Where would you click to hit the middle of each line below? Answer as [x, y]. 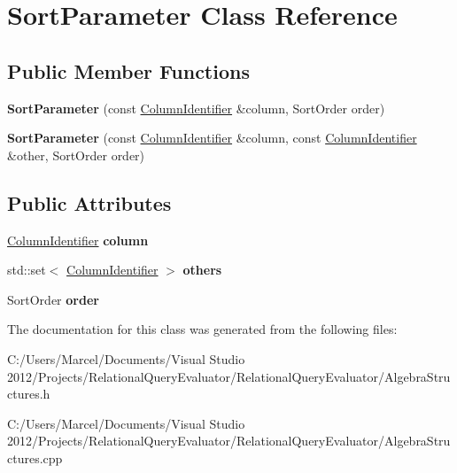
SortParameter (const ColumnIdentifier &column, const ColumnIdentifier [212, 138]
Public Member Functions [128, 70]
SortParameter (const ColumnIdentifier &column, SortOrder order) [196, 108]
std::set [27, 270]
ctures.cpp [35, 457]
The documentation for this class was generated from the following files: [202, 329]
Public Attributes [89, 202]
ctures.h [29, 394]
